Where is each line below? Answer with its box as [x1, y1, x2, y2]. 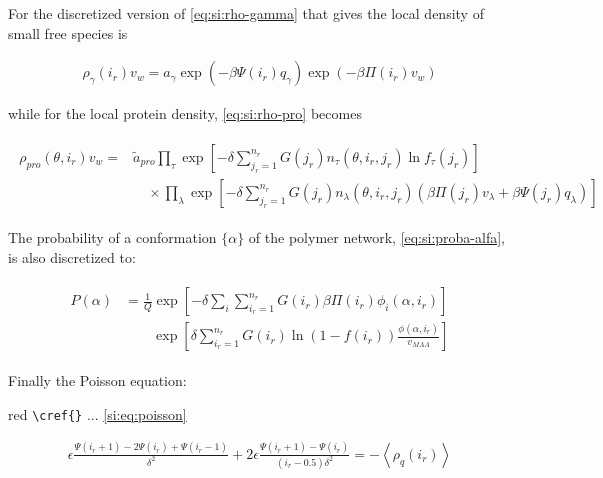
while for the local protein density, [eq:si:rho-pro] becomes [8, 103, 362, 124]
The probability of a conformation [8, 226, 217, 247]
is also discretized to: [8, 246, 136, 267]
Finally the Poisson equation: [8, 370, 187, 391]
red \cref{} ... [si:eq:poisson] [8, 403, 187, 424]
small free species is [8, 22, 128, 43]
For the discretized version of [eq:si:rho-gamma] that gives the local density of [8, 3, 484, 23]
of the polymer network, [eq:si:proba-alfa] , [248, 226, 506, 247]
